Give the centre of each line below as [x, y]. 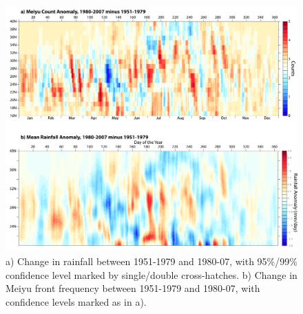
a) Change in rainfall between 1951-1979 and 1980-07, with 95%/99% [151, 261]
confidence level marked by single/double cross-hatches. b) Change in [151, 274]
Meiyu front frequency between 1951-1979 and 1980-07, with [133, 288]
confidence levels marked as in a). [76, 301]
